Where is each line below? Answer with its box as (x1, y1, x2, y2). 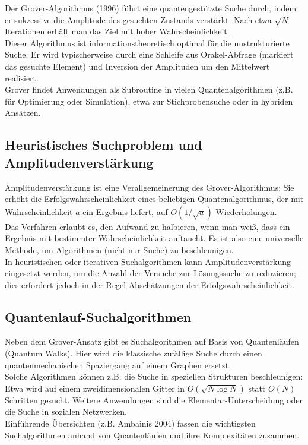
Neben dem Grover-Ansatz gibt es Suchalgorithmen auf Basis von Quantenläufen (5, 335, 299, 348)
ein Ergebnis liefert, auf (82, 205, 168, 217)
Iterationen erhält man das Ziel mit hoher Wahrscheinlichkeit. (5, 25, 230, 37)
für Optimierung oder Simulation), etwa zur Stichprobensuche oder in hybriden (5, 94, 293, 107)
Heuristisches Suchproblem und (5, 135, 202, 154)
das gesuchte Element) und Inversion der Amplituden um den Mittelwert (5, 59, 270, 72)
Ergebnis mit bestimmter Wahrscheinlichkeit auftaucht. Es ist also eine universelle (5, 232, 304, 244)
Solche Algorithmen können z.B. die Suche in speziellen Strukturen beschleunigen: (5, 370, 303, 383)
